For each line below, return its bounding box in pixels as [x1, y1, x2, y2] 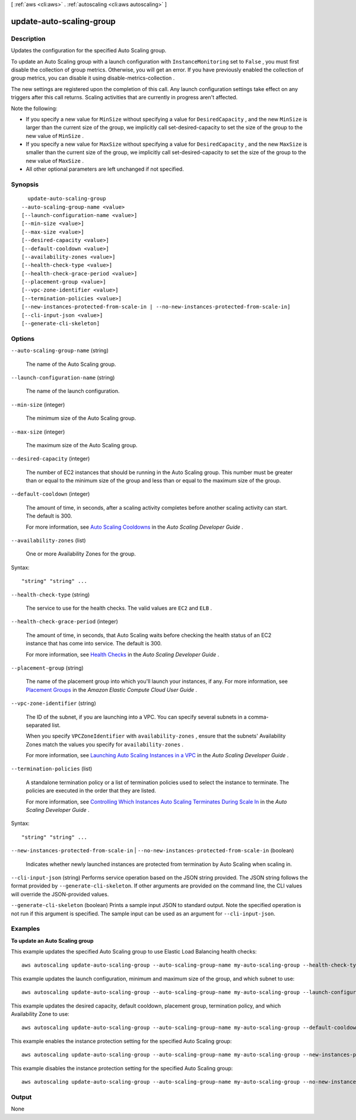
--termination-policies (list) [11, 765, 93, 773]
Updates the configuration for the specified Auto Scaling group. [11, 47, 167, 54]
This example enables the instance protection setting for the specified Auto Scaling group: [11, 1037, 232, 1044]
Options [11, 334, 35, 343]
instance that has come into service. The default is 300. [26, 640, 163, 647]
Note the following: [11, 105, 58, 112]
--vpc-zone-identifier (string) [11, 699, 96, 707]
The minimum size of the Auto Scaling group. [26, 415, 136, 422]
